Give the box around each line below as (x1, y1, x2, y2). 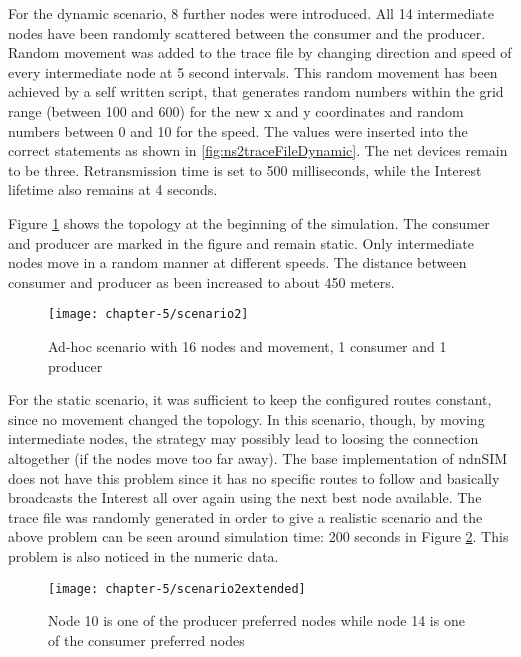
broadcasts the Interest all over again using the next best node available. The (8, 487, 482, 508)
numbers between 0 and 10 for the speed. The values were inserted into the (8, 120, 468, 141)
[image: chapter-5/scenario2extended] (48, 581, 306, 596)
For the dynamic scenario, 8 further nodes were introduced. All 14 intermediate (8, 3, 494, 23)
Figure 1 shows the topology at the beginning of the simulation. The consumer (8, 212, 490, 233)
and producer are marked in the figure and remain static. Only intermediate (8, 232, 474, 253)
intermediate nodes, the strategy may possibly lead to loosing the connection (8, 428, 479, 449)
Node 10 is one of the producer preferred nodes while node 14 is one (48, 610, 465, 631)
